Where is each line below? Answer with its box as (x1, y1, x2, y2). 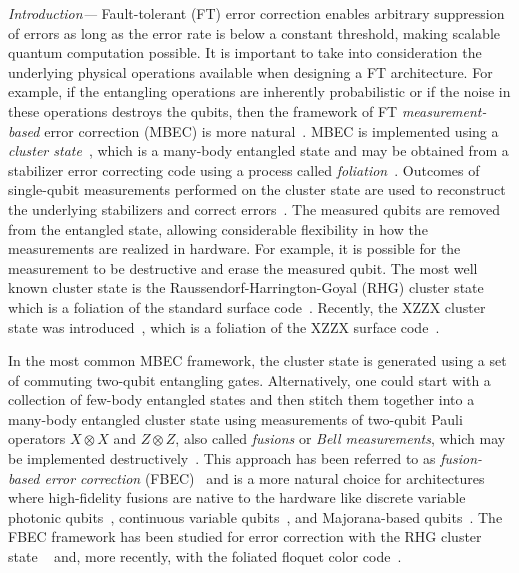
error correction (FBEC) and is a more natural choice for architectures (44, 467, 485, 488)
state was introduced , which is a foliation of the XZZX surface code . (8, 316, 440, 337)
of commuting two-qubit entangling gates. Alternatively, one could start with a (8, 369, 491, 390)
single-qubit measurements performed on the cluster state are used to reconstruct (8, 179, 506, 200)
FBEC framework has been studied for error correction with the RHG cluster (8, 526, 482, 547)
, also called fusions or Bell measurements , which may (175, 428, 506, 449)
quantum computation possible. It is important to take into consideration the (8, 42, 482, 63)
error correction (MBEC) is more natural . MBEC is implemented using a (44, 120, 499, 141)
